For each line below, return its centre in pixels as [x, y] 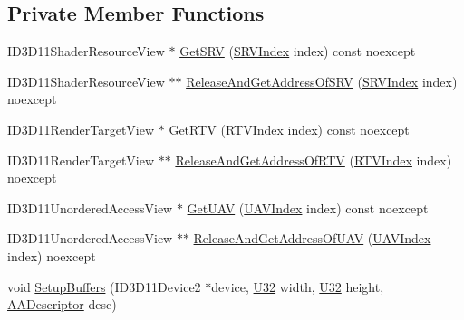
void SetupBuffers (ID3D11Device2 [104, 286]
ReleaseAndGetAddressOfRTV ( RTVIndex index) [314, 160]
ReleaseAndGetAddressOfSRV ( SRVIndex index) [322, 81]
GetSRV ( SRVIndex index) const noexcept [298, 51]
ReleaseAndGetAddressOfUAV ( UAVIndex [312, 238]
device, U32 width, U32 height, [298, 286]
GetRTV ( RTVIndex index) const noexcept [289, 129]
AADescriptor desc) [62, 304]
